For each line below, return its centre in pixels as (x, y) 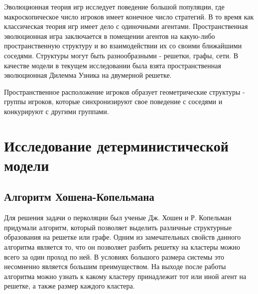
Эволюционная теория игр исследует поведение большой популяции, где (114, 6)
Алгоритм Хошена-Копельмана (79, 197)
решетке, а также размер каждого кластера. (69, 286)
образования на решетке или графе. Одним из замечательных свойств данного (123, 237)
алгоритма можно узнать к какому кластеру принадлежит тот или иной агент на (125, 276)
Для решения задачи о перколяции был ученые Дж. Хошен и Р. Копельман (118, 218)
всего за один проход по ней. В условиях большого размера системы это (114, 256)
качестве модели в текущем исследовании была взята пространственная (113, 65)
